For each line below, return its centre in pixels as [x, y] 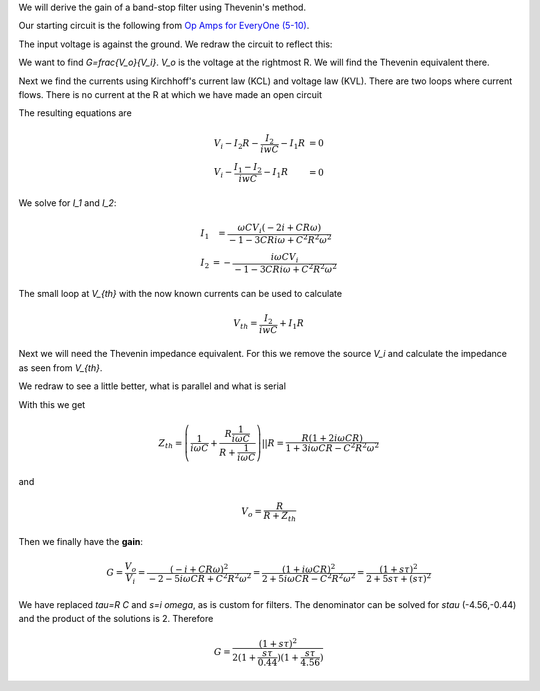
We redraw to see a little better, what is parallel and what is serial [152, 386]
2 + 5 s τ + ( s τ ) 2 [398, 577]
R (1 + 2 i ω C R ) [332, 438]
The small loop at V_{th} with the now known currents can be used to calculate [180, 293]
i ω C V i [284, 258]
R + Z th [280, 517]
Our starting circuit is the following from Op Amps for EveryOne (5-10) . [164, 26]
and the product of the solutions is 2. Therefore [116, 619]
